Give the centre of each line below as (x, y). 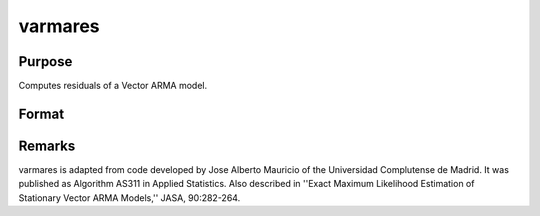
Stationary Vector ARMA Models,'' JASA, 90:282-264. (129, 197)
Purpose (45, 61)
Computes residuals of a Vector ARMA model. (113, 86)
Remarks (47, 145)
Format (41, 113)
